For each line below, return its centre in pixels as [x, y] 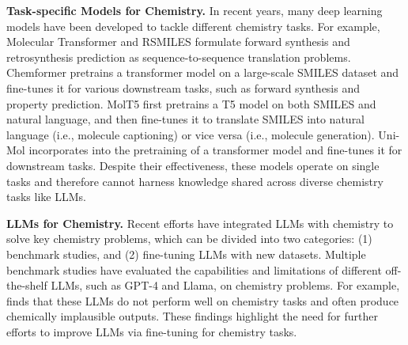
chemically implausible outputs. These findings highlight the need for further [192, 316]
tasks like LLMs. [46, 197]
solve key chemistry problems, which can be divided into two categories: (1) [189, 239]
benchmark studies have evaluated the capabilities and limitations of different [194, 269]
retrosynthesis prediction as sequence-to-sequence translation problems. [179, 57]
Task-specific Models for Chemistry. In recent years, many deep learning [195, 10]
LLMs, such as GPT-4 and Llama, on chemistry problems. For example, [225, 285]
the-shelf [27, 285]
